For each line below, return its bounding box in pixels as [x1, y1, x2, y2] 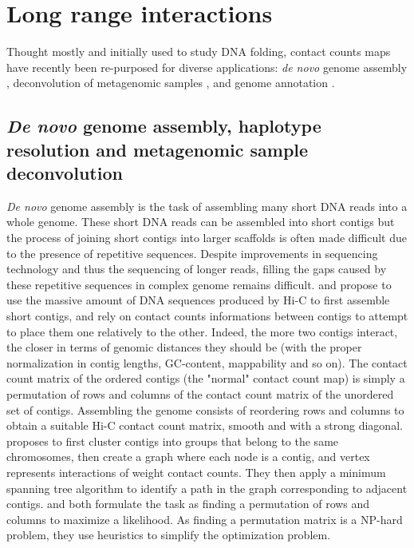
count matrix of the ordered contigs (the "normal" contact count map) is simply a [6, 370, 405, 387]
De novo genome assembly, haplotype [6, 113, 321, 138]
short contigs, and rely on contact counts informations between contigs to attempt [6, 308, 408, 324]
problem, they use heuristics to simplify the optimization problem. [6, 526, 331, 543]
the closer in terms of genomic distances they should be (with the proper [6, 339, 362, 355]
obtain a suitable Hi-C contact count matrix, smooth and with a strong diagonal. [6, 417, 403, 434]
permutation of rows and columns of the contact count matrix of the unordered [6, 386, 394, 403]
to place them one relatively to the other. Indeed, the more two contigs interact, [6, 323, 398, 340]
